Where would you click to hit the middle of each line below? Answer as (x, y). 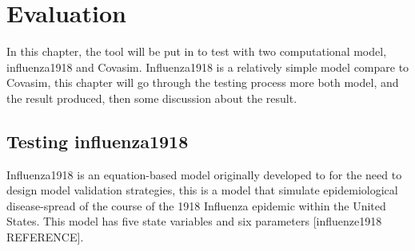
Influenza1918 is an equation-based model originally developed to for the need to (204, 174)
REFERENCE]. (45, 237)
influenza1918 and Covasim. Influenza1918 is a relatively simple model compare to (208, 67)
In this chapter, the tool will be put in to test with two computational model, (197, 51)
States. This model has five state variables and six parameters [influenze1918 (194, 221)
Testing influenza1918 (98, 141)
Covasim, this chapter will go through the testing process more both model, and (203, 82)
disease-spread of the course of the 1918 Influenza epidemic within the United (196, 205)
